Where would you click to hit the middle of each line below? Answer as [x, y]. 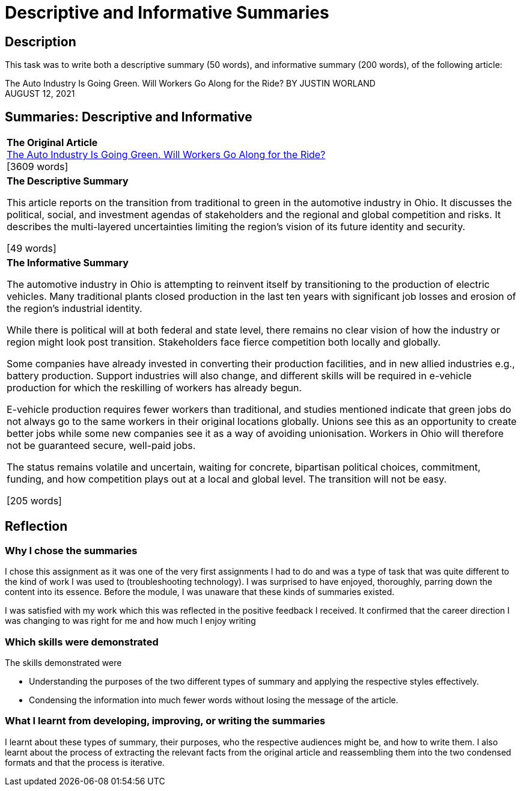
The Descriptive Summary [68, 181]
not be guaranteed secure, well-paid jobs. [101, 446]
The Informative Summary [68, 263]
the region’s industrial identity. [75, 309]
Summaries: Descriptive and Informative [129, 117]
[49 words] [32, 249]
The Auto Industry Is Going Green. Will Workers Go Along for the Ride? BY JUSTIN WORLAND [190, 84]
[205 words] [34, 501]
